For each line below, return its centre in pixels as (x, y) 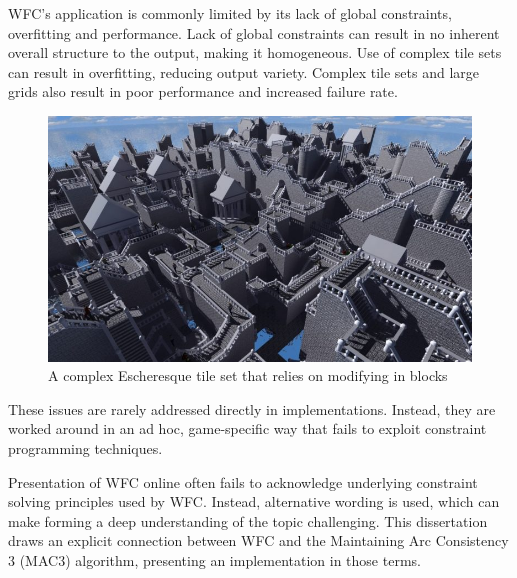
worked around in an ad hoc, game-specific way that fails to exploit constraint (247, 428)
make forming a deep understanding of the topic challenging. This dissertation (248, 520)
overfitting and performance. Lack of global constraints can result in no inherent (254, 32)
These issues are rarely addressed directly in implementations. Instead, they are (252, 408)
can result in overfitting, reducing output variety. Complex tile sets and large (244, 71)
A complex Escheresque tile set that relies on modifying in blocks (248, 375)
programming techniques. (85, 448)
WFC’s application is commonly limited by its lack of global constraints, (230, 13)
